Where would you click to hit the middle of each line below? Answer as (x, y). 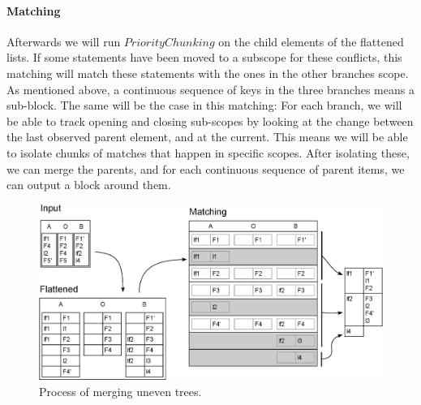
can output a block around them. (89, 185)
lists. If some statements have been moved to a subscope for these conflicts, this (204, 57)
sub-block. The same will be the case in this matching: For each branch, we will (204, 105)
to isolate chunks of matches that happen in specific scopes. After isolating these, (208, 152)
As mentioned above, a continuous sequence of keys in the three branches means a (210, 89)
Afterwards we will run (64, 41)
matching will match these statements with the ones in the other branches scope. (208, 73)
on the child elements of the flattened (311, 41)
